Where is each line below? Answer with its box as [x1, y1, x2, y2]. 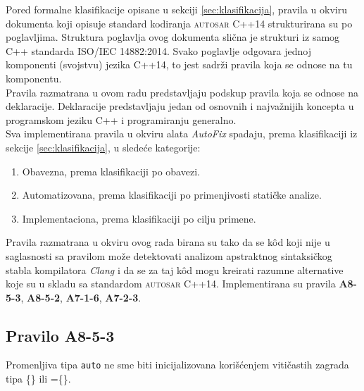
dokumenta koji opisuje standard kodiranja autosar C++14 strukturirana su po [6, 15, 353, 30]
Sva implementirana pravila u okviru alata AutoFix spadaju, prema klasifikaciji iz [6, 126, 358, 141]
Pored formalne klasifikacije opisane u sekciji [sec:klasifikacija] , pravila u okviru [6, 2, 347, 16]
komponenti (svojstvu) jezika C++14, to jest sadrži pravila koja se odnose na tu [6, 57, 353, 72]
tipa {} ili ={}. [6, 371, 71, 386]
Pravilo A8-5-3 [6, 324, 115, 346]
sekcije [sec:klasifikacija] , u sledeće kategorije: [6, 139, 201, 154]
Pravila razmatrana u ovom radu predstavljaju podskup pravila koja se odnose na [6, 85, 358, 99]
